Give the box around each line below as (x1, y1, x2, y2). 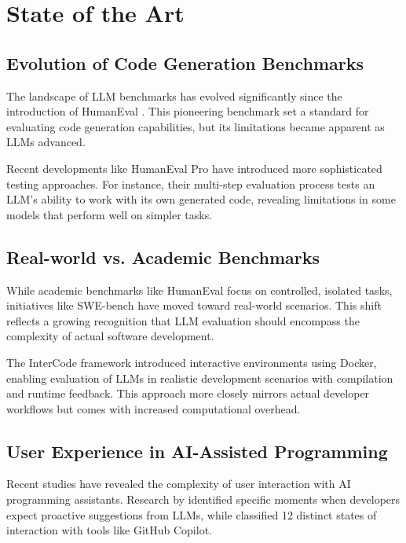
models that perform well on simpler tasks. (6, 206, 213, 222)
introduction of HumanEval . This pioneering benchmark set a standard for (6, 103, 369, 119)
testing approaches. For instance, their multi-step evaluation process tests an (6, 175, 375, 192)
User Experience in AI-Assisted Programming (6, 438, 388, 463)
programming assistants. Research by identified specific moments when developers (6, 491, 401, 508)
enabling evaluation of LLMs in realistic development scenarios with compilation (6, 369, 393, 386)
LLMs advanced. (6, 134, 86, 150)
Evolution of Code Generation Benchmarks (6, 50, 364, 75)
